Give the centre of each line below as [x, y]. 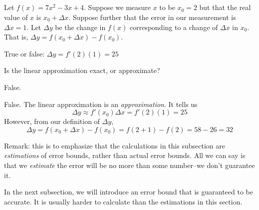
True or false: [24, 53]
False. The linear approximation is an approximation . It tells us [101, 104]
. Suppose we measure [118, 7]
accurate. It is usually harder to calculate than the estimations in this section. [123, 201]
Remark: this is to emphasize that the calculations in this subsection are [115, 145]
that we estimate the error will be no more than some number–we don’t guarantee [129, 165]
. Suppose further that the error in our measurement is [152, 17]
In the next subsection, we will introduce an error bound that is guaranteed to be [129, 192]
